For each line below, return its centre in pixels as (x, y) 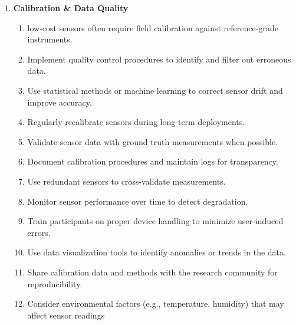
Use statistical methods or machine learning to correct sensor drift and (155, 90)
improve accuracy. (60, 102)
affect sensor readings (66, 315)
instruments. (50, 39)
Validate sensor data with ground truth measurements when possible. (153, 141)
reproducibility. (55, 283)
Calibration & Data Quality (71, 8)
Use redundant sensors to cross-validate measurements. (126, 181)
